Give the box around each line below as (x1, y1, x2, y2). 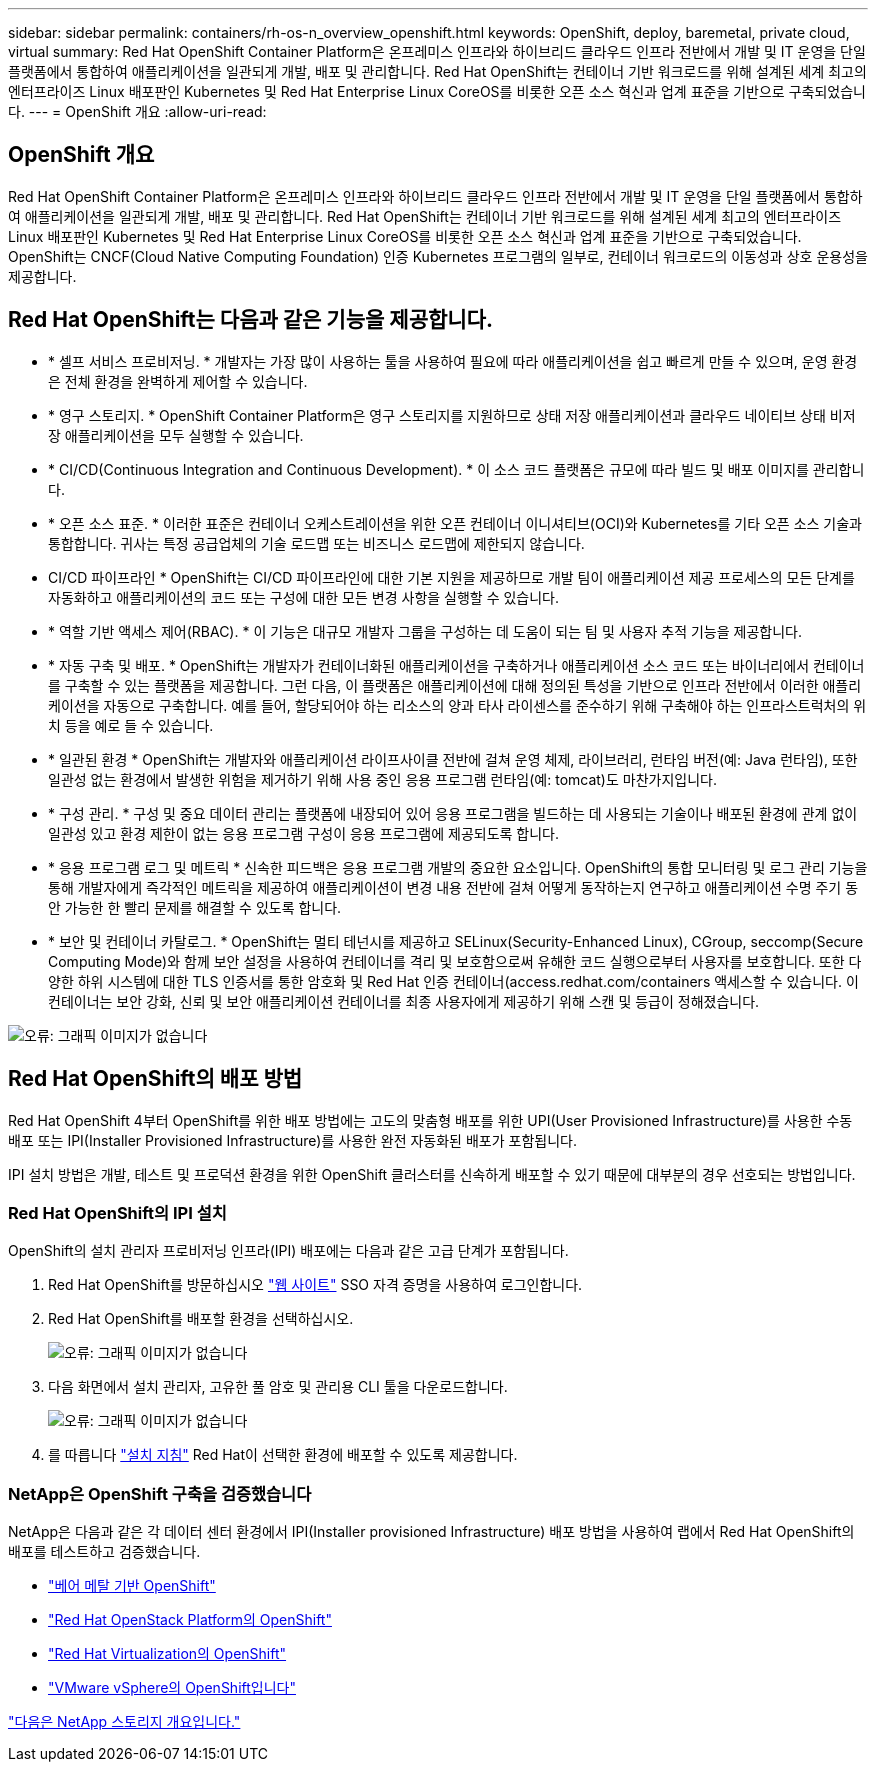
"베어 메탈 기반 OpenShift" (48, 1577, 216, 1595)
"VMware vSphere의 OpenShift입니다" (48, 1679, 296, 1697)
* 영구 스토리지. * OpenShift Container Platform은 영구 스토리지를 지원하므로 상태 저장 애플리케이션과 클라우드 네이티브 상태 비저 (48, 406, 856, 424)
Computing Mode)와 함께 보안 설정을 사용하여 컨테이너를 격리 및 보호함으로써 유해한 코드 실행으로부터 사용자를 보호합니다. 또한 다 (48, 952, 862, 970)
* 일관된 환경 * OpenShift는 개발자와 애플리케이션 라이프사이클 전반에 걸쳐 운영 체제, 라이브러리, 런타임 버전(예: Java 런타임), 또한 (48, 750, 858, 768)
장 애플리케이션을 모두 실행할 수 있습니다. (48, 426, 304, 444)
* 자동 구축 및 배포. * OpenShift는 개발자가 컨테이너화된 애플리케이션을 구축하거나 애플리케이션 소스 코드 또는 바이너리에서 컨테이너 (48, 656, 865, 674)
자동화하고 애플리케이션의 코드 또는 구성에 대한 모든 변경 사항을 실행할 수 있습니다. (48, 588, 560, 606)
